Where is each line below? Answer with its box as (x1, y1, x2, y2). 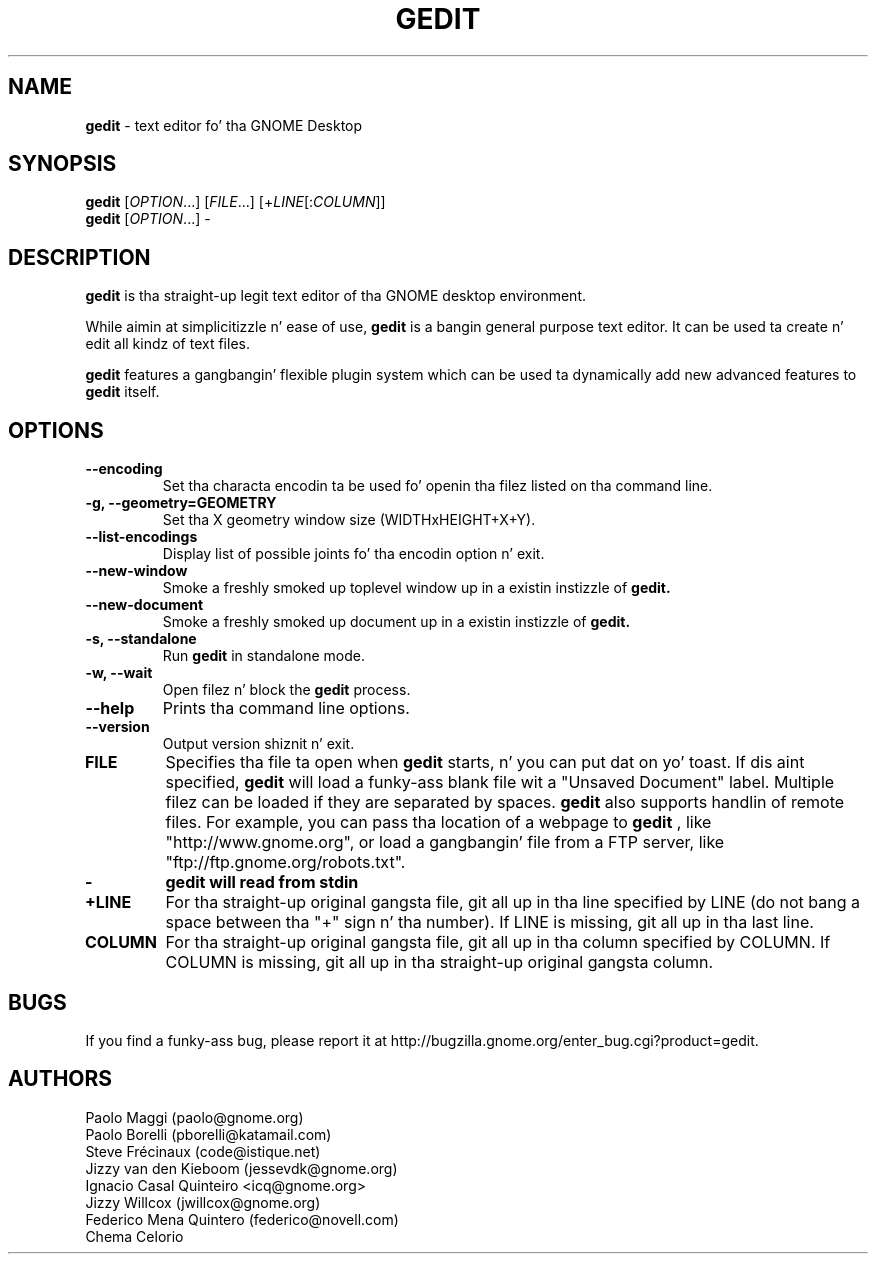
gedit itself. (85, 383, 160, 401)
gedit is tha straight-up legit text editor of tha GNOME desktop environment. (85, 287, 586, 305)
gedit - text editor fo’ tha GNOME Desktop (85, 116, 363, 134)
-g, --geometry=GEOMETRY (85, 494, 277, 512)
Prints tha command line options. (162, 698, 410, 719)
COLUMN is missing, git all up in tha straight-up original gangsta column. (165, 952, 714, 973)
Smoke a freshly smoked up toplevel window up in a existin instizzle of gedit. (162, 579, 671, 597)
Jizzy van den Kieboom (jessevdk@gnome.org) (85, 1159, 398, 1177)
